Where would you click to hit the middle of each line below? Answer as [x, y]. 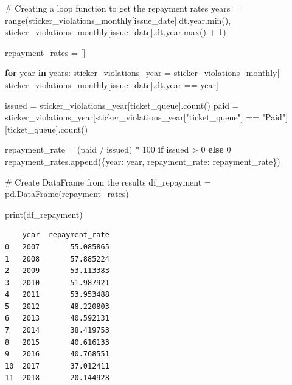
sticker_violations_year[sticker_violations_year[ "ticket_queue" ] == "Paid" [145, 117]
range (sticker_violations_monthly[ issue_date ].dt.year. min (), [118, 20]
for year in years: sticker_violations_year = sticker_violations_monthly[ [142, 73]
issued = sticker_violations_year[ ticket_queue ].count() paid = [122, 105]
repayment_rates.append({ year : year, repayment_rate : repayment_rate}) [143, 161]
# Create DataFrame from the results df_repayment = [108, 182]
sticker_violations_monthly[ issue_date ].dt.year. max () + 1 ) [116, 32]
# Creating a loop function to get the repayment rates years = [122, 8]
